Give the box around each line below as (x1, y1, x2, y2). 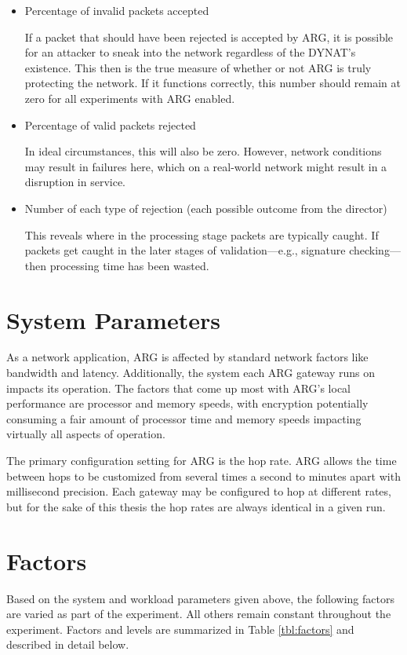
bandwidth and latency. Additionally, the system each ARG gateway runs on (6, 364, 375, 381)
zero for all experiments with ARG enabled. (24, 90, 235, 106)
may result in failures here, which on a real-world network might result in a (24, 158, 387, 174)
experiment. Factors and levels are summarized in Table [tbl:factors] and (6, 620, 354, 637)
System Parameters (6, 303, 220, 335)
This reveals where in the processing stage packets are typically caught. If (24, 226, 379, 243)
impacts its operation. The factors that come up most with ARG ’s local (6, 379, 351, 396)
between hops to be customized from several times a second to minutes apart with (6, 467, 401, 484)
